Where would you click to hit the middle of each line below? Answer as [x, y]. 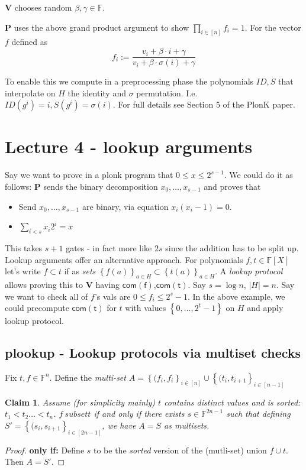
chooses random [43, 7]
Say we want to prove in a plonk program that [89, 175]
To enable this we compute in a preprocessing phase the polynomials [129, 81]
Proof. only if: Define [45, 450]
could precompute [37, 308]
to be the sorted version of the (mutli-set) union [180, 450]
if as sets [80, 271]
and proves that [232, 187]
